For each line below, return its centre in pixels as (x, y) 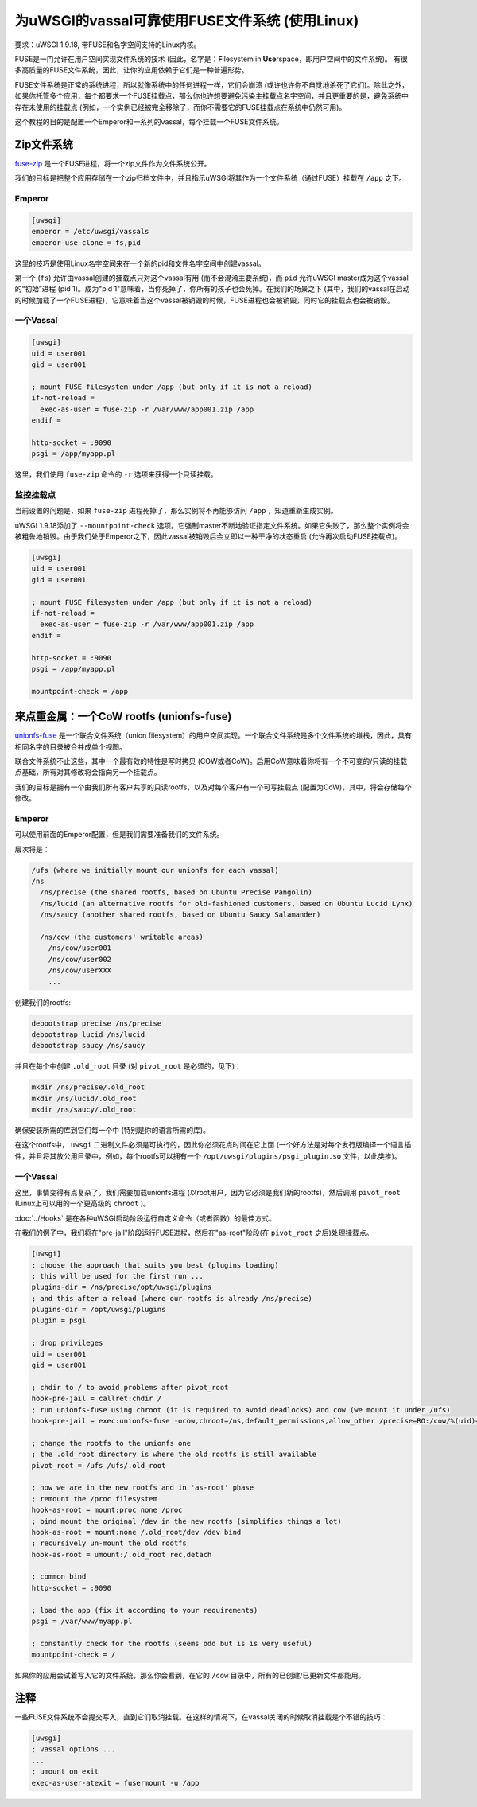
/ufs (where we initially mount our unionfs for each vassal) (155, 870)
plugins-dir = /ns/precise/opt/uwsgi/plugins (122, 1287)
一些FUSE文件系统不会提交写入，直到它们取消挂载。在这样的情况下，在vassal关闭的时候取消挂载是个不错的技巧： (201, 1717)
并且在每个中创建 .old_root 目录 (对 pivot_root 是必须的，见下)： (128, 1066)
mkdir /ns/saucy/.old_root (84, 1110)
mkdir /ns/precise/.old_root (88, 1087)
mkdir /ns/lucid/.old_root (84, 1098)
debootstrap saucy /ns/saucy (88, 1046)
